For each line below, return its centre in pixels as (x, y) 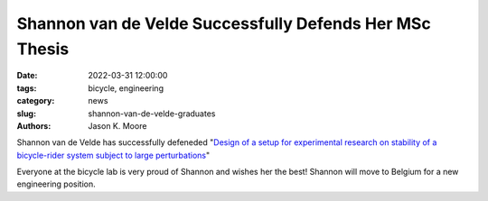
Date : (27, 76)
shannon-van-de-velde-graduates (152, 114)
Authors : (34, 125)
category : (36, 101)
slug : (26, 114)
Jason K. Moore (117, 125)
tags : (27, 88)
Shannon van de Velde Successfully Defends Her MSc (224, 23)
